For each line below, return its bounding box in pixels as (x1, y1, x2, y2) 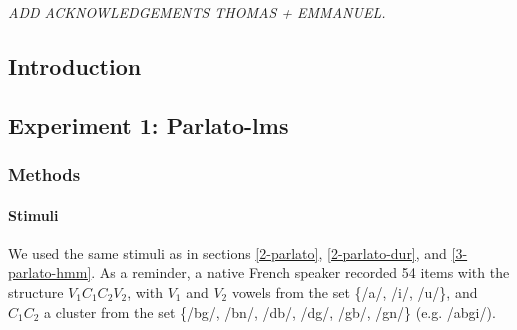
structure (8, 281, 64, 302)
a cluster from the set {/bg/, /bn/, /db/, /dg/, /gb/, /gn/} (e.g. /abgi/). (44, 301, 496, 322)
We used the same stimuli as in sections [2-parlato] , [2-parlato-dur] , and (8, 242, 447, 263)
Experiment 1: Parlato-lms (8, 109, 289, 140)
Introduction (8, 50, 142, 81)
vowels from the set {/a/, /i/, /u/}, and (231, 281, 478, 302)
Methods (8, 162, 81, 187)
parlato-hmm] (8, 262, 92, 283)
